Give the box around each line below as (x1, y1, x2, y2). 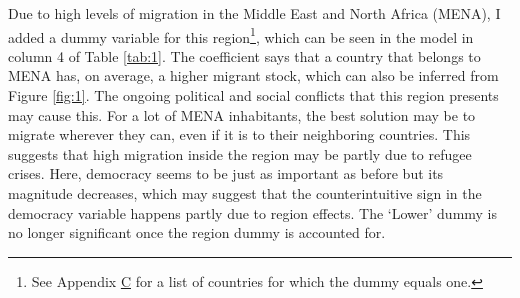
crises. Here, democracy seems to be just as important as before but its (8, 163, 444, 184)
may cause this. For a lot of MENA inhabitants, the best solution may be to (8, 104, 476, 125)
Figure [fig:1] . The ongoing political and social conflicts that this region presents (8, 85, 499, 106)
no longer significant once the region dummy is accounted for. (8, 222, 386, 243)
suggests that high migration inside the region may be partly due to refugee (8, 143, 472, 164)
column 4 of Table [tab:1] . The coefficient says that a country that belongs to (8, 45, 481, 66)
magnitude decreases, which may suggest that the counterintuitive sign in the (8, 183, 482, 203)
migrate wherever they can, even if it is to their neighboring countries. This (8, 124, 471, 145)
